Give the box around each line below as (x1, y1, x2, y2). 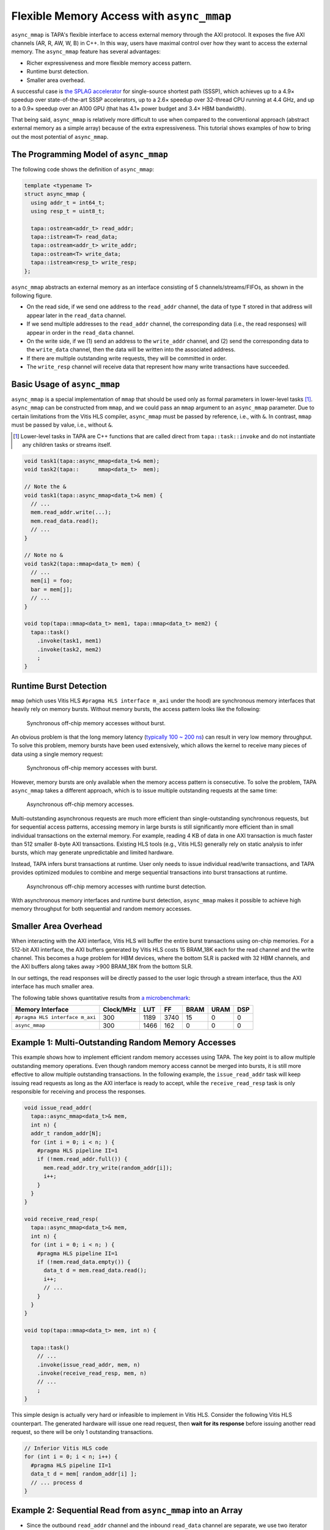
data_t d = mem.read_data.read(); (43, 1267, 147, 1274)
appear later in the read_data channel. (26, 312, 127, 319)
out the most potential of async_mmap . (11, 133, 109, 140)
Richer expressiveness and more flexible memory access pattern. (26, 59, 192, 67)
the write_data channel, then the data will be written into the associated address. (26, 346, 236, 353)
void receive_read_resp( (24, 1215, 99, 1223)
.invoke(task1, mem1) (37, 637, 102, 644)
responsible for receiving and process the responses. (11, 1088, 146, 1095)
